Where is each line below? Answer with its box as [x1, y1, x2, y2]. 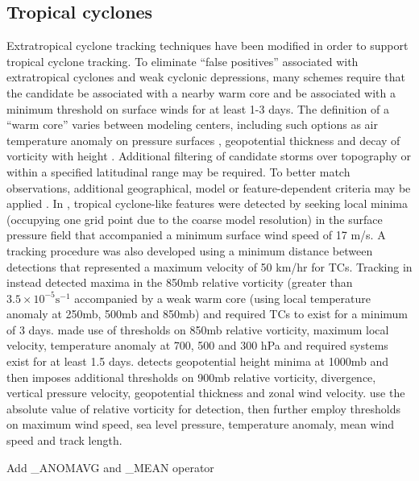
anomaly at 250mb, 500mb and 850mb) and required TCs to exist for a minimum [6, 305, 409, 322]
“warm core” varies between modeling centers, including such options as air [6, 116, 378, 133]
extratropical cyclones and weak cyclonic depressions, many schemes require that [6, 68, 405, 85]
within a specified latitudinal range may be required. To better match [6, 163, 351, 180]
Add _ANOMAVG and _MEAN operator [6, 458, 214, 475]
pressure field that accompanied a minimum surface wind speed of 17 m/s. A [6, 226, 386, 243]
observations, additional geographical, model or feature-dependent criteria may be [6, 179, 411, 196]
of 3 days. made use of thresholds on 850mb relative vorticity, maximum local [6, 321, 389, 338]
